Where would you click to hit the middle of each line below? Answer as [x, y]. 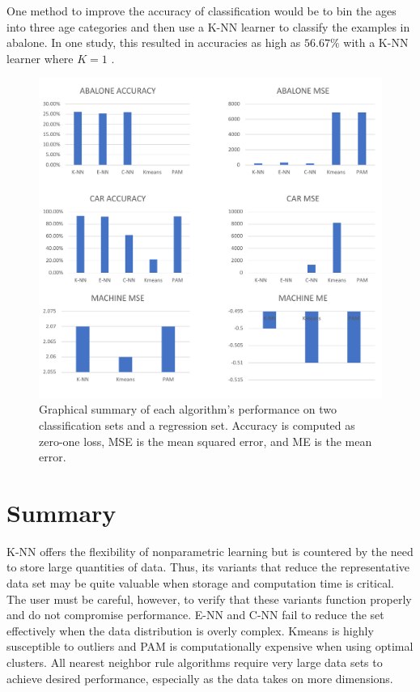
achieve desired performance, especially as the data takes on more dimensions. [200, 678]
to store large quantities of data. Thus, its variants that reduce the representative [208, 567]
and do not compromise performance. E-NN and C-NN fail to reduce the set [195, 615]
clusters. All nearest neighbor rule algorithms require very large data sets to [195, 662]
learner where [40, 58]
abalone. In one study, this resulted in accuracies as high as [154, 42]
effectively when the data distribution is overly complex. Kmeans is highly [190, 630]
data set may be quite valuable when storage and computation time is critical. [201, 583]
